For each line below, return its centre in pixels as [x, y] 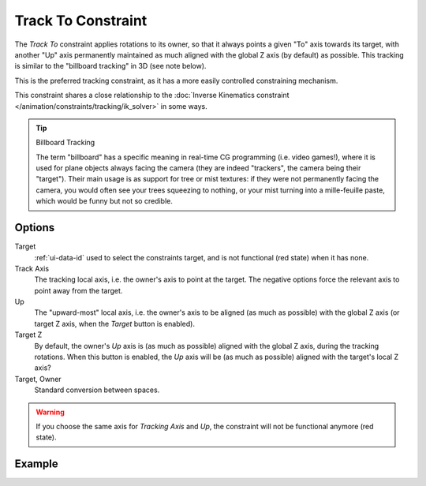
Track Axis [32, 268]
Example [36, 464]
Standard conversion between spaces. [97, 390]
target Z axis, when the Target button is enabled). [114, 323]
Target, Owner [38, 379]
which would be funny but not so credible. [104, 201]
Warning [50, 412]
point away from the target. [78, 290]
